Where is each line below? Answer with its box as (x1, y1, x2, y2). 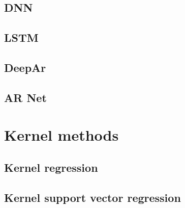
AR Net (4, 89, 47, 105)
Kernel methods (4, 124, 119, 145)
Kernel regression (4, 159, 98, 175)
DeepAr (4, 59, 46, 75)
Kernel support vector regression (4, 189, 181, 205)
